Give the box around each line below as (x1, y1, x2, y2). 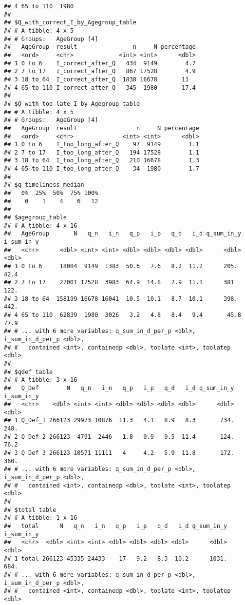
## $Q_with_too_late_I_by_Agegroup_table (4, 100, 140, 107)
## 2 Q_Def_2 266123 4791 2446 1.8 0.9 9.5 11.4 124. (4, 433, 234, 440)
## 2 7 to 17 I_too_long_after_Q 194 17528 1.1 (4, 149, 199, 156)
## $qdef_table (4, 368, 53, 375)
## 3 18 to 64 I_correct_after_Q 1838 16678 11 (4, 76, 189, 83)
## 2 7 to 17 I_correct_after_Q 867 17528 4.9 (4, 68, 196, 75)
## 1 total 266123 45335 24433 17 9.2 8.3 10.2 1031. (4, 555, 227, 562)
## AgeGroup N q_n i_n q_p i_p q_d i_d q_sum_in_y (4, 230, 241, 237)
